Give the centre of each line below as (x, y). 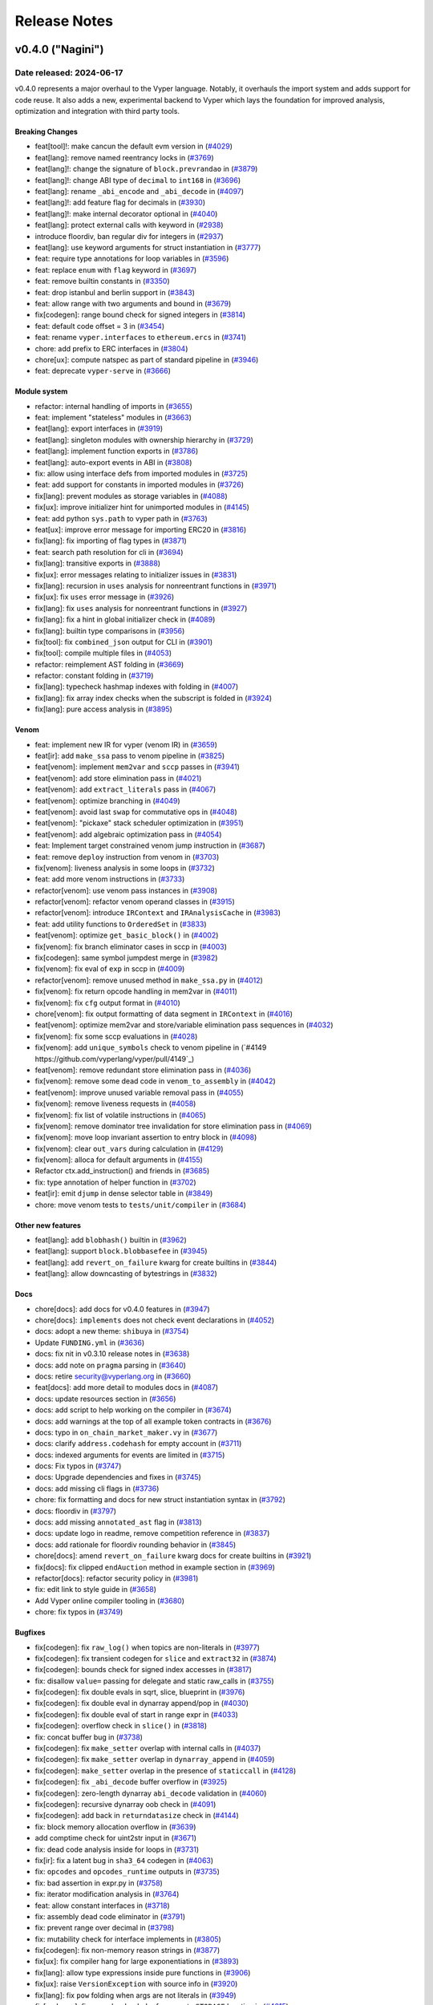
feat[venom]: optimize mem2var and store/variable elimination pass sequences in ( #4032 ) (184, 1025)
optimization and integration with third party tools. (97, 111)
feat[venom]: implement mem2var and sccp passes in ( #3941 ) (137, 767)
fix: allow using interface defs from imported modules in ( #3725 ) (142, 474)
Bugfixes (30, 1633)
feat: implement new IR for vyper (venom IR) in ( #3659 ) (126, 744)
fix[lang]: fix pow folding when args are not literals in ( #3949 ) (136, 1995)
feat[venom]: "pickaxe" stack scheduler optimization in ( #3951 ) (139, 823)
